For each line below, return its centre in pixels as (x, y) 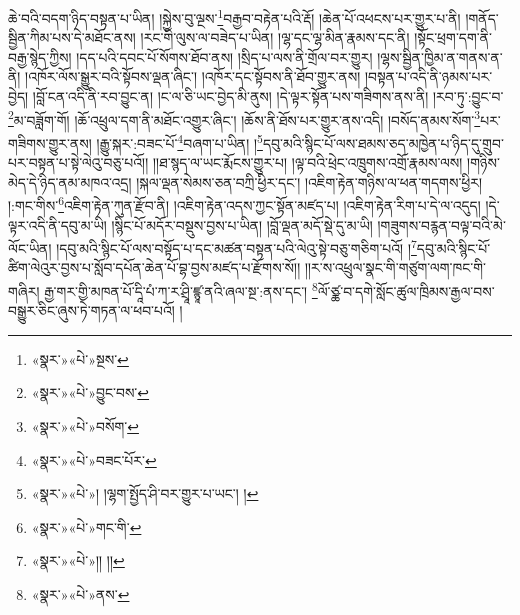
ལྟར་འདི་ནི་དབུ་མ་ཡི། (57, 224)
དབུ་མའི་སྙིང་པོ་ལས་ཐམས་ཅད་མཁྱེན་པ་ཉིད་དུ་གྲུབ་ (383, 142)
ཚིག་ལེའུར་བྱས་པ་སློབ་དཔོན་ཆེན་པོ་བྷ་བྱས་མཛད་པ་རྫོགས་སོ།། (154, 267)
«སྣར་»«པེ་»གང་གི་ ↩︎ (86, 526)
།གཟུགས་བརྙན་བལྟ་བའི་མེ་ (441, 224)
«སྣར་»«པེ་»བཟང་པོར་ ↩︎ (94, 459)
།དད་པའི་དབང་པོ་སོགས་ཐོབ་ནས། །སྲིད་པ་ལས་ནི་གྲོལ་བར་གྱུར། (224, 56)
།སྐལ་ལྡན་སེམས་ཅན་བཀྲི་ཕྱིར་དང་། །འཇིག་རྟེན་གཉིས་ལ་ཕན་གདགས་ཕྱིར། (309, 181)
